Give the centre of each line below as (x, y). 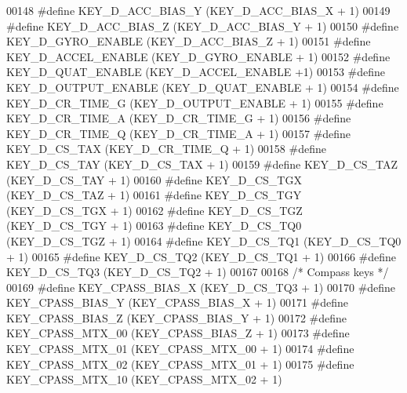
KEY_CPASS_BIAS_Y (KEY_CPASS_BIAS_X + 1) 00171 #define (177, 302)
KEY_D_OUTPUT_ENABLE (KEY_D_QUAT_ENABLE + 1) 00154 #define (203, 87)
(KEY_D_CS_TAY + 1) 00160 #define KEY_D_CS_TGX (154, 179)
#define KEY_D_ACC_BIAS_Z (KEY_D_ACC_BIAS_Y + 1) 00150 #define (203, 25)
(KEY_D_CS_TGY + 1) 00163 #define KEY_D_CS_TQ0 (154, 226)
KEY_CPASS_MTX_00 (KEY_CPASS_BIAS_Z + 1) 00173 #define (178, 333)
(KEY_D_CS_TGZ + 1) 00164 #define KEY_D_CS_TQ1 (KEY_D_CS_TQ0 (204, 240)
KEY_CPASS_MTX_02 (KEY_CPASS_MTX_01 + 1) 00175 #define (180, 364)
